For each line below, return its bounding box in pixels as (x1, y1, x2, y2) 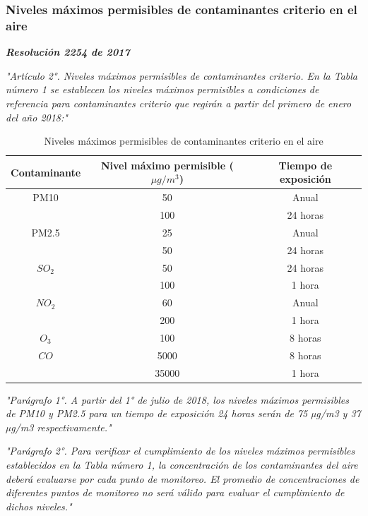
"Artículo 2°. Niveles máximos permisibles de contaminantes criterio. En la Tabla (6, 68, 357, 83)
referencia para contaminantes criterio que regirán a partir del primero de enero (6, 95, 352, 110)
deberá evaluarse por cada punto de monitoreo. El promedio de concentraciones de (6, 471, 360, 486)
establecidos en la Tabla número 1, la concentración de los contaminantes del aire (6, 457, 358, 472)
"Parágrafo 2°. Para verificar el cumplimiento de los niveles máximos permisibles (6, 443, 355, 458)
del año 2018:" (6, 109, 68, 124)
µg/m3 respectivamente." (6, 419, 112, 434)
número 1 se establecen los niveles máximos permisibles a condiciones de (6, 82, 319, 97)
